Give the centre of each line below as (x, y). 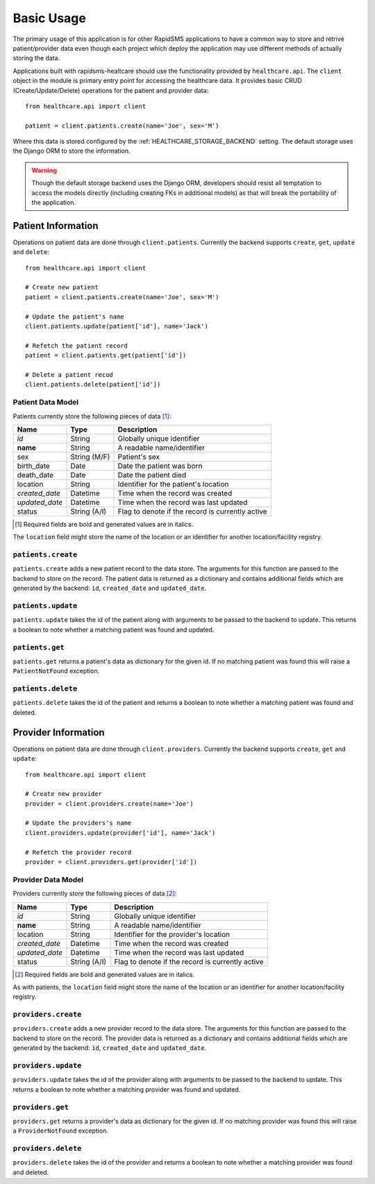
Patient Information (56, 226)
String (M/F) (90, 457)
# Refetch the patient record (77, 346)
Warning (44, 170)
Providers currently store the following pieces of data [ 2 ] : (95, 894)
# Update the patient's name (75, 316)
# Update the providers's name (78, 823)
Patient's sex (139, 457)
